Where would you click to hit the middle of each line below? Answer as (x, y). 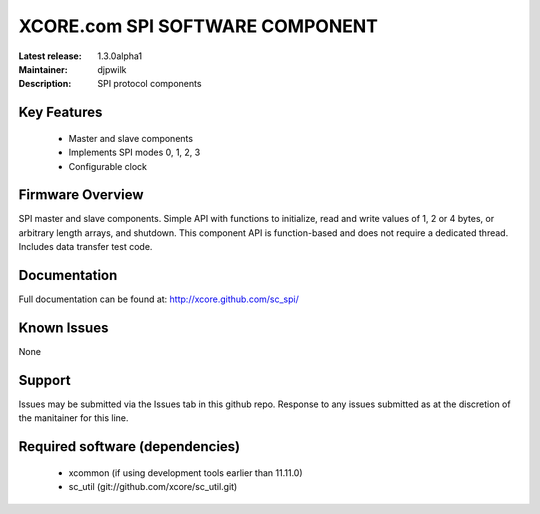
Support (44, 380)
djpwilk (112, 69)
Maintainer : (43, 69)
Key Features (60, 112)
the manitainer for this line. (73, 418)
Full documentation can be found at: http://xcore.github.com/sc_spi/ (159, 299)
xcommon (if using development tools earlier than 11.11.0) (186, 472)
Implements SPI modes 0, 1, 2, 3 (134, 152)
